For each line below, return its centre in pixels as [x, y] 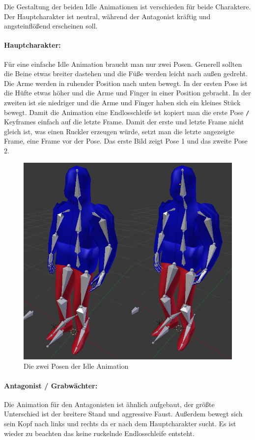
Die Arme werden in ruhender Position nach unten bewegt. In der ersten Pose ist [126, 83]
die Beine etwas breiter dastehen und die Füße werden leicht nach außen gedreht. [126, 73]
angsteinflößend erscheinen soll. [51, 26]
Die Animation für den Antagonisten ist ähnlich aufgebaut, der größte [109, 404]
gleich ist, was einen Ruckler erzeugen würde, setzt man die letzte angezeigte [119, 131]
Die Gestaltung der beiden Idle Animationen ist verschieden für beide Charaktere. [127, 6]
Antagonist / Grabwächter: [51, 385]
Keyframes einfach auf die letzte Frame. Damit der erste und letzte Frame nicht [124, 122]
